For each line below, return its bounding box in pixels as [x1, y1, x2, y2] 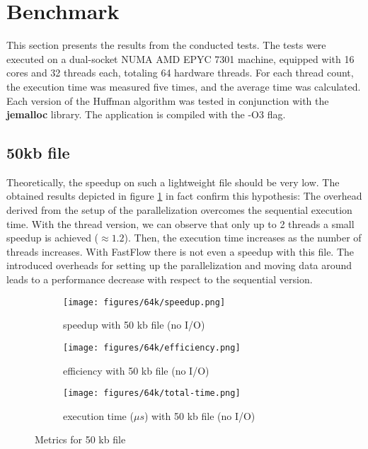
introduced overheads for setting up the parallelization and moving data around [6, 258, 352, 273]
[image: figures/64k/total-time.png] [63, 388, 241, 399]
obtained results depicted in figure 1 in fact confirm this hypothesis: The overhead [6, 188, 362, 203]
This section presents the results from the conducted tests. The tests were [6, 38, 326, 52]
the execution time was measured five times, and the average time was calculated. [6, 79, 361, 93]
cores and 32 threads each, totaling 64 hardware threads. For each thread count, [6, 65, 354, 80]
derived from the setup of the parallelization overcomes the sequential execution [6, 203, 352, 217]
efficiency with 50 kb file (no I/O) [63, 363, 209, 377]
